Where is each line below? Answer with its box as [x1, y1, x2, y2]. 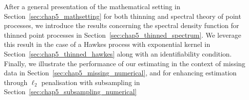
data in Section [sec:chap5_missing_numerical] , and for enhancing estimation [4, 68, 237, 78]
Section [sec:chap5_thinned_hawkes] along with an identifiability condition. [4, 48, 232, 58]
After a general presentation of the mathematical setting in [4, 1, 180, 11]
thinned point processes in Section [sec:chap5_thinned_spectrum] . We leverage [4, 29, 242, 40]
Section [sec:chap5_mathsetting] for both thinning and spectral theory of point [4, 11, 241, 21]
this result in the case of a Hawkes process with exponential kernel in [4, 39, 211, 49]
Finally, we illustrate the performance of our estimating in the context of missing [4, 58, 246, 68]
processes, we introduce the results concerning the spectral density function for [4, 20, 239, 30]
